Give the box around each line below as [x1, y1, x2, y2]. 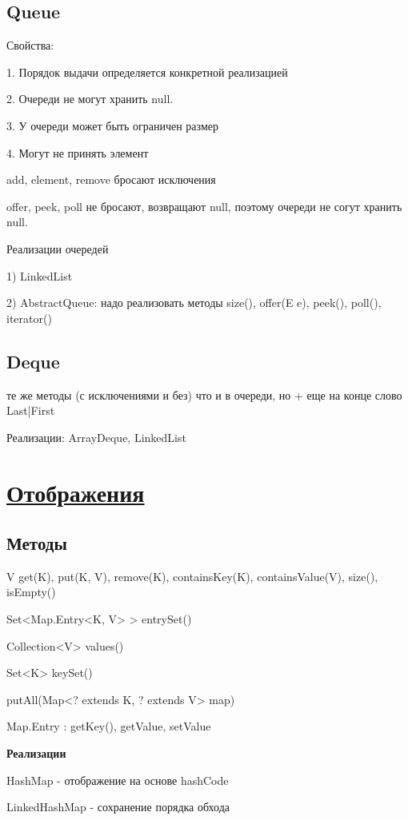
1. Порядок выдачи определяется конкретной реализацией [6, 63, 288, 80]
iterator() [6, 309, 52, 326]
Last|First [6, 402, 55, 419]
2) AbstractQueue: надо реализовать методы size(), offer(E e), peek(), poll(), [6, 294, 382, 311]
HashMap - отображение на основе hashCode [6, 771, 229, 788]
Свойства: [6, 37, 54, 54]
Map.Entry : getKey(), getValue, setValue [6, 718, 211, 734]
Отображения [6, 476, 145, 508]
